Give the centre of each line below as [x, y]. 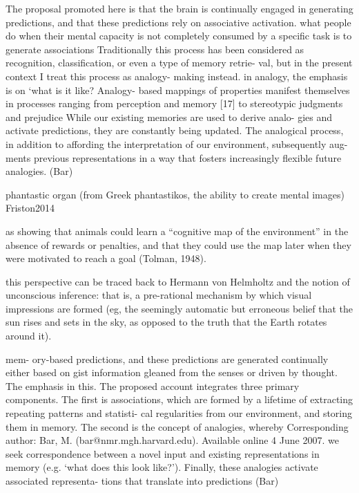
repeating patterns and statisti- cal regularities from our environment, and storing [179, 413]
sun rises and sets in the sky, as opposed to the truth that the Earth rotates [166, 322]
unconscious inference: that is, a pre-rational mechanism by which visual [159, 295]
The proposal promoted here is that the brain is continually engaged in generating [179, 8]
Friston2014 [30, 208]
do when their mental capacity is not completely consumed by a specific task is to [179, 36]
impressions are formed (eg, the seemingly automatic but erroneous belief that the [179, 308]
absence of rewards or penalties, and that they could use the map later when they [178, 244]
